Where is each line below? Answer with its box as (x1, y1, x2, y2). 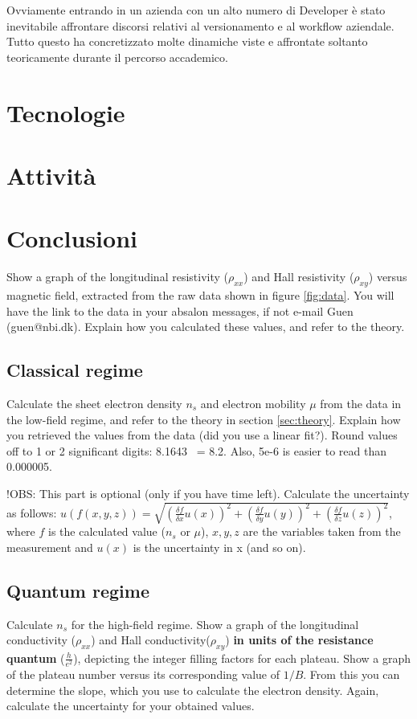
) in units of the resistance (225, 631, 374, 648)
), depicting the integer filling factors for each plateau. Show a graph (73, 649, 411, 666)
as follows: (6, 504, 57, 521)
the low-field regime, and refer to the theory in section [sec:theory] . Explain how (6, 411, 401, 427)
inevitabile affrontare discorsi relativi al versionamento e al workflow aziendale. (6, 17, 395, 34)
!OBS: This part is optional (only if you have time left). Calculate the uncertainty (6, 485, 410, 501)
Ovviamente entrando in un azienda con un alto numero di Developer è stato (6, 2, 386, 18)
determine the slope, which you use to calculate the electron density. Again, (6, 681, 379, 698)
